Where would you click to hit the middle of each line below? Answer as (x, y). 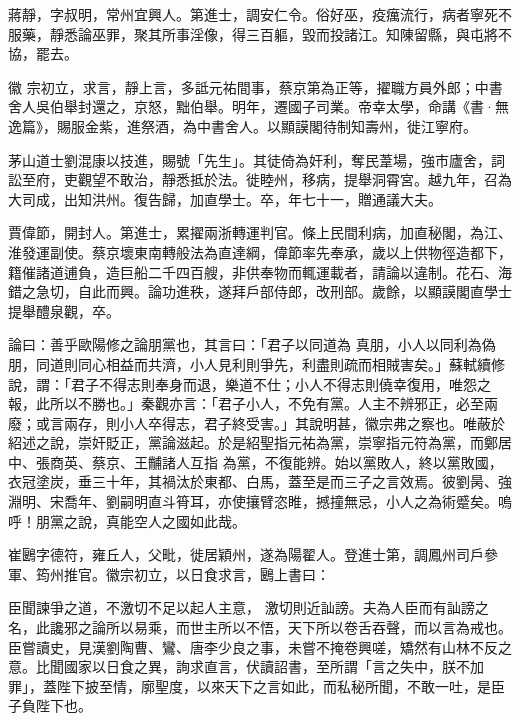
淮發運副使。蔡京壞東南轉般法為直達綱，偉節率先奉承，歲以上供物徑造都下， (260, 251)
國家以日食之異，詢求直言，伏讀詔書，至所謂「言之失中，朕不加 (273, 666)
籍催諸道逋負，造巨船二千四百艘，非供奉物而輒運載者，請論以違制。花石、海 (260, 271)
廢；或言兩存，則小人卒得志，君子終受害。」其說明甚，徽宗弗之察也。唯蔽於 (256, 422)
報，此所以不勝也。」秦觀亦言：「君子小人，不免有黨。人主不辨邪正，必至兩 (253, 403)
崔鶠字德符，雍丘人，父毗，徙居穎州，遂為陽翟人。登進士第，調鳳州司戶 (246, 554)
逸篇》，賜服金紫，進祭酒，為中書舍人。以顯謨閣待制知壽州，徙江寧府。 (242, 125)
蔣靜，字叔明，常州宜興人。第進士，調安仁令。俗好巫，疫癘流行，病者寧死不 (260, 14)
